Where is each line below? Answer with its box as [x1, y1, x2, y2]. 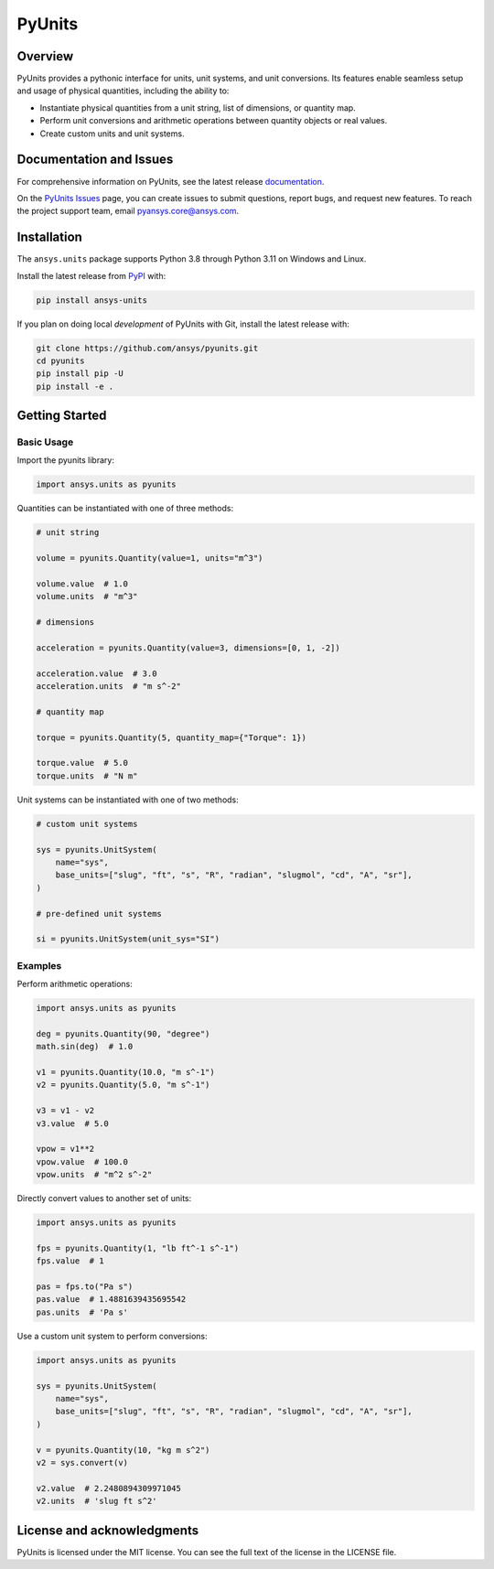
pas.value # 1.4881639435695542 [36, 1295, 187, 1305]
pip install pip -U [36, 369, 123, 379]
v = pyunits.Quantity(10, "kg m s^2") [36, 1445, 210, 1455]
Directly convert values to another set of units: [16, 1193, 192, 1204]
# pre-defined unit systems [36, 908, 162, 919]
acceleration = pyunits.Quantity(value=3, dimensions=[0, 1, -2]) [36, 642, 340, 653]
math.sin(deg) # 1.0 [36, 1041, 134, 1052]
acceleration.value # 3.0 [36, 668, 157, 679]
